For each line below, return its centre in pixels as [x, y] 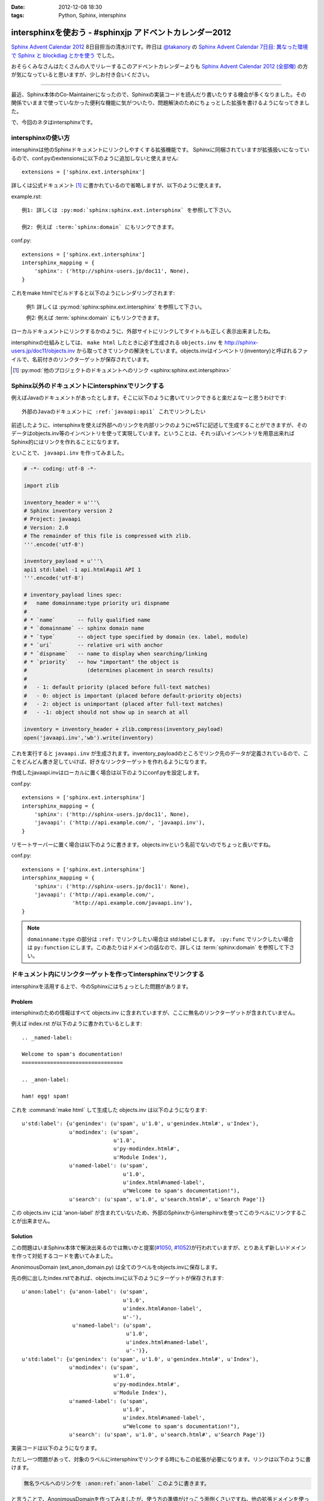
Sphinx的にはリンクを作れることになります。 [67, 442]
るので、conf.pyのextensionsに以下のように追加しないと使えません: [95, 158]
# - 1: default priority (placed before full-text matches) [117, 687]
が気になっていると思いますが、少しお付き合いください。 [82, 74]
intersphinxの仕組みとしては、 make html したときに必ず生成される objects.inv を [117, 342]
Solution [22, 1236]
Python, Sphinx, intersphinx [92, 16]
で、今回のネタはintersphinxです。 [53, 122]
